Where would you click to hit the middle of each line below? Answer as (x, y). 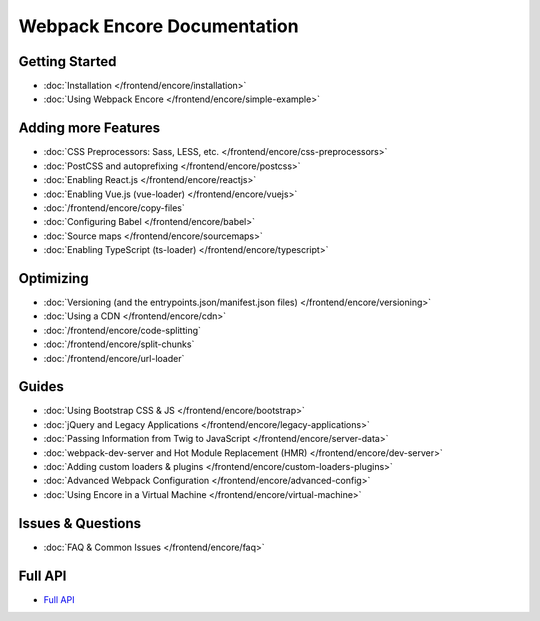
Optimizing (53, 278)
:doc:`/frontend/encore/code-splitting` (122, 330)
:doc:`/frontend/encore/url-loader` (114, 358)
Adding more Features (89, 128)
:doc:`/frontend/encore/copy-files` (114, 207)
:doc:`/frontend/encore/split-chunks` (119, 344)
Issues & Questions (80, 523)
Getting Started (67, 61)
